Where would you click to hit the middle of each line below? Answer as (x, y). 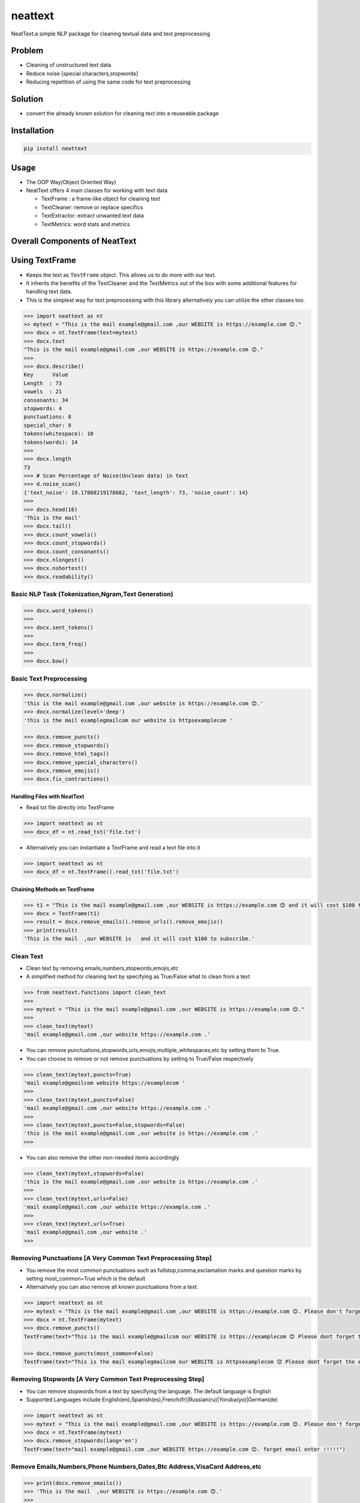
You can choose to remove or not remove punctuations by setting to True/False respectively (140, 1059)
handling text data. (49, 292)
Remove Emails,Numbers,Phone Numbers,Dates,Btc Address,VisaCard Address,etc (136, 1467)
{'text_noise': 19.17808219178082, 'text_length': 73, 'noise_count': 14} (136, 492)
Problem (27, 51)
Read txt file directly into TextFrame (70, 807)
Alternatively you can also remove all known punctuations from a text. (112, 1287)
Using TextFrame (43, 261)
